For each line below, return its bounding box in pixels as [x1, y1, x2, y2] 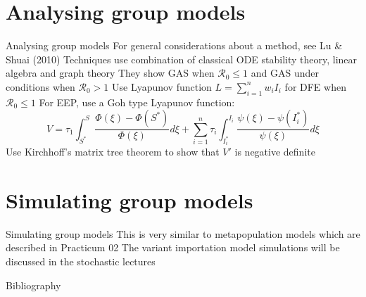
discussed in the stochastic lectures [6, 254, 156, 269]
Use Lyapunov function [111, 79, 212, 94]
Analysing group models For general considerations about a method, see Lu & [6, 38, 343, 53]
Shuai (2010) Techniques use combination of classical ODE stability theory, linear [6, 51, 358, 66]
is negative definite [234, 144, 315, 159]
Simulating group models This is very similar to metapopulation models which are [6, 226, 360, 241]
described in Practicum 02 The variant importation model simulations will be [6, 240, 340, 255]
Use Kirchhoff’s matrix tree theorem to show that [6, 144, 220, 159]
